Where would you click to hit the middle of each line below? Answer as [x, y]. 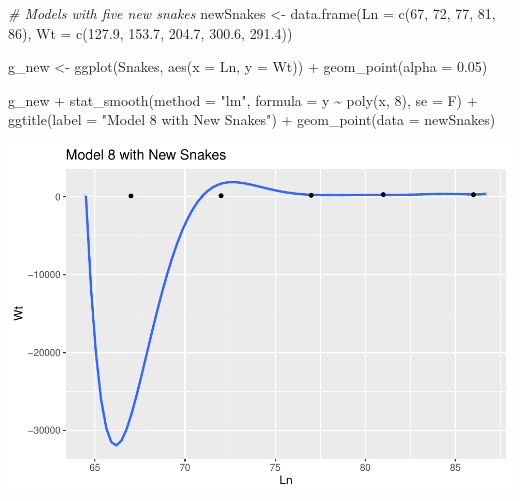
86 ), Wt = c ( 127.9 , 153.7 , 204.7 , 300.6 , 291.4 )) [150, 32]
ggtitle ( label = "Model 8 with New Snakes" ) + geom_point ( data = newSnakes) [252, 119]
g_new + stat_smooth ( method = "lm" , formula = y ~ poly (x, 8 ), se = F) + [243, 99]
